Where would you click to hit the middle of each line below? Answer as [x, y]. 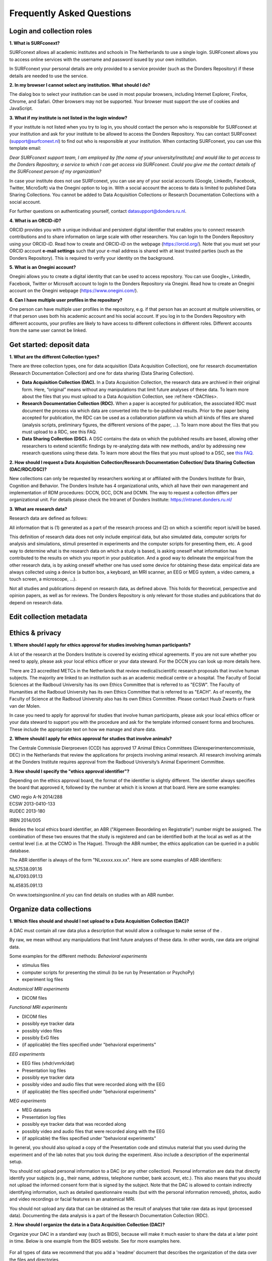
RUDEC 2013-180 [27, 811]
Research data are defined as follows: [49, 518]
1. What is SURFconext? [35, 43]
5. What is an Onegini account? [43, 267]
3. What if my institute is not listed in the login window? [69, 118]
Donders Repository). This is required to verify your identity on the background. [92, 258]
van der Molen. [25, 706]
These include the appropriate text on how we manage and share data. [83, 729]
